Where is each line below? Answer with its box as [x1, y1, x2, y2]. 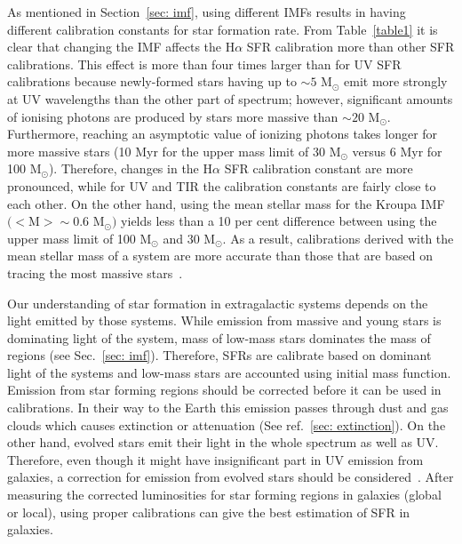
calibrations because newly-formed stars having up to [7, 72, 297, 91]
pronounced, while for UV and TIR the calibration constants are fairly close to [7, 176, 436, 195]
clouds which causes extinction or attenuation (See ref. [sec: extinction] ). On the [7, 415, 446, 434]
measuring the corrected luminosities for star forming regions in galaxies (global [7, 485, 442, 504]
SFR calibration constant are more [224, 159, 413, 178]
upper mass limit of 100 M [7, 228, 152, 247]
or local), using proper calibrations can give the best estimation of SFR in [7, 502, 410, 521]
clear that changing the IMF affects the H [7, 37, 235, 56]
